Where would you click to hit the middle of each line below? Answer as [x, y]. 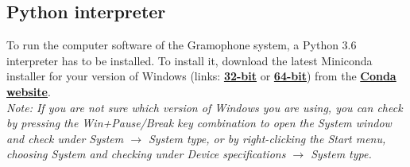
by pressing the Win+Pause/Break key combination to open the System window [199, 123]
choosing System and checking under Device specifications [146, 154]
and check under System [65, 138]
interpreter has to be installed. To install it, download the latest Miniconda [190, 60]
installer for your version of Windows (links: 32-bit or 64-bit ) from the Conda [201, 76]
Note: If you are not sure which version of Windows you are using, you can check [205, 107]
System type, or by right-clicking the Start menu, [267, 138]
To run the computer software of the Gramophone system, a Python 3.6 [182, 45]
